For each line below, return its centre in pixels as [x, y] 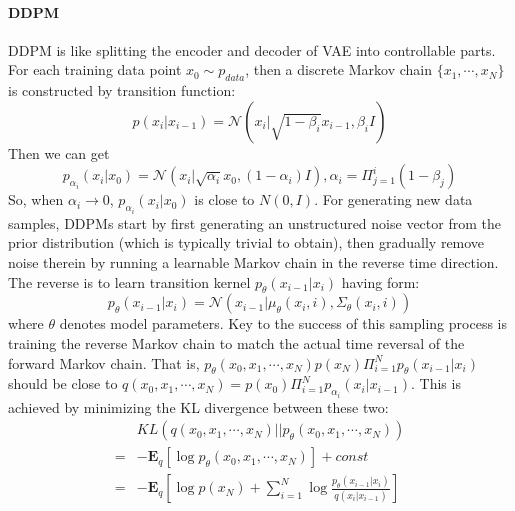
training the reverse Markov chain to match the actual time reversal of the [236, 342]
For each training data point [95, 69]
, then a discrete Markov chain [338, 69]
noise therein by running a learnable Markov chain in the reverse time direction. [253, 262]
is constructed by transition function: [122, 90]
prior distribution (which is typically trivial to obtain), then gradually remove [246, 242]
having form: [380, 281]
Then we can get [59, 152]
